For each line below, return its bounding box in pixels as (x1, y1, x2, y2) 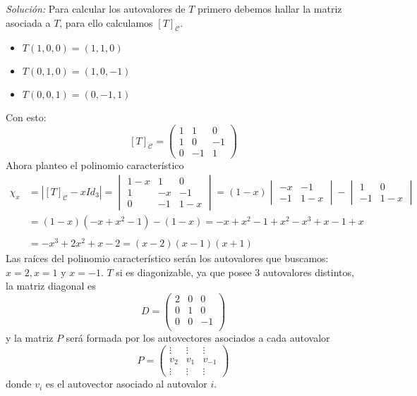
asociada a (6, 15, 51, 30)
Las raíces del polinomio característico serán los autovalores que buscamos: (6, 250, 329, 265)
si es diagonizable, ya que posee (116, 264, 252, 279)
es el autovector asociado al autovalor (45, 376, 207, 391)
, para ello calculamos (59, 15, 153, 30)
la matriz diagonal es (6, 278, 96, 293)
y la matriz (6, 330, 54, 345)
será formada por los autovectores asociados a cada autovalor (66, 330, 330, 345)
